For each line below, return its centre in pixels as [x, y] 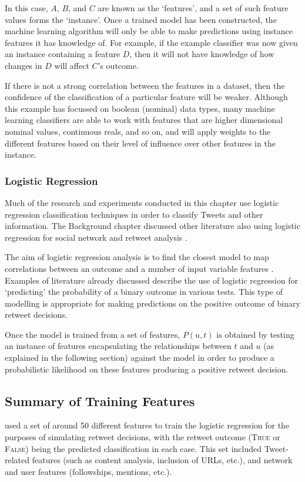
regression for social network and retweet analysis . [96, 237]
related [17, 460]
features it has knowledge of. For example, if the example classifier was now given [151, 42]
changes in [24, 65]
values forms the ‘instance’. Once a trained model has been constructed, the [141, 19]
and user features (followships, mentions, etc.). [88, 471]
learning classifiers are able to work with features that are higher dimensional [144, 120]
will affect [72, 65]
